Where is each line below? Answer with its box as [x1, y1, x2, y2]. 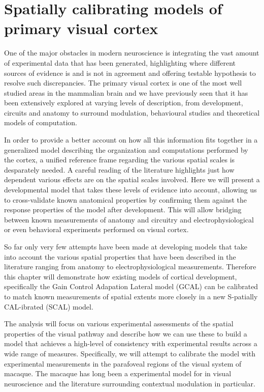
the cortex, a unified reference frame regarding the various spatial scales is [4, 154, 235, 165]
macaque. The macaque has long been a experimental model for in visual [4, 368, 232, 379]
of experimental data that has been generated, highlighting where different [4, 57, 236, 68]
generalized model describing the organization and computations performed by [4, 144, 248, 155]
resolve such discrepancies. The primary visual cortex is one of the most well [4, 77, 242, 88]
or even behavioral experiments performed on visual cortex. [4, 224, 189, 235]
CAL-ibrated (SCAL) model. [4, 301, 93, 312]
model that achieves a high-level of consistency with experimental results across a [4, 338, 257, 349]
